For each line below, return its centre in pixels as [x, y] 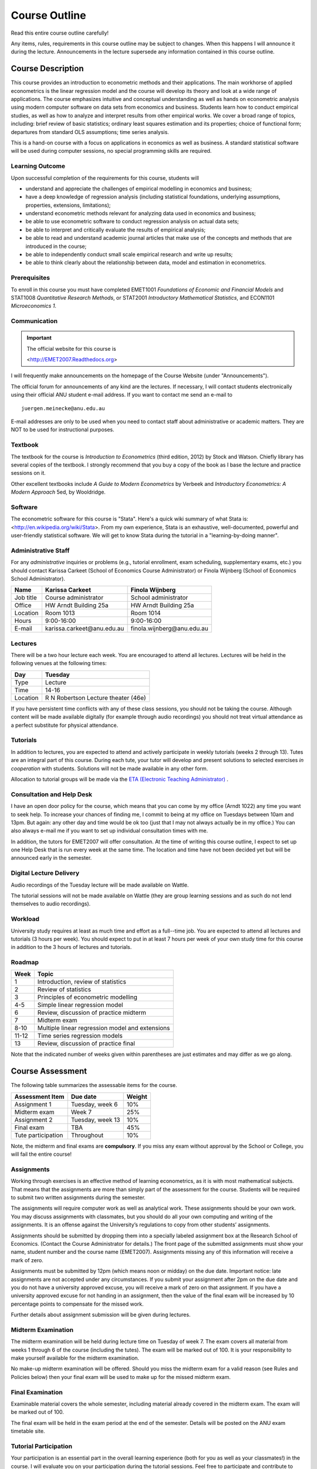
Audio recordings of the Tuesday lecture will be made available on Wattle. [100, 885]
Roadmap [25, 962]
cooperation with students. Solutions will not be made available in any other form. [109, 768]
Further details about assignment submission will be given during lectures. [101, 1315]
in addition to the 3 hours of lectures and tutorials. [71, 947]
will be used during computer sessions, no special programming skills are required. [111, 151]
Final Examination [37, 1392]
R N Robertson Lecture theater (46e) [95, 697]
